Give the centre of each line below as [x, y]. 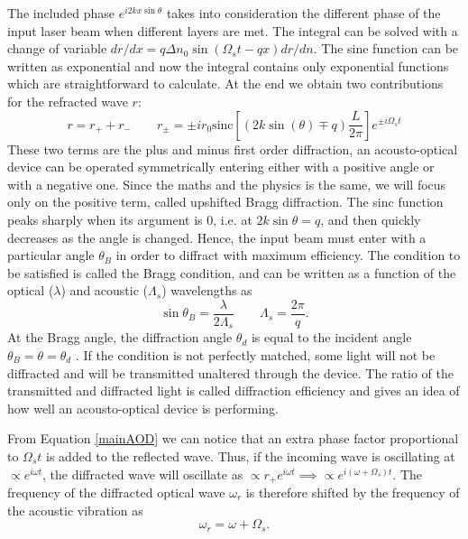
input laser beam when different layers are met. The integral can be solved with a [233, 30]
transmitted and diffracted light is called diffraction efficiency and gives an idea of [234, 390]
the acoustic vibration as [75, 510]
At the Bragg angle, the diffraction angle [120, 337]
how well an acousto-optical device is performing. [143, 408]
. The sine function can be [386, 48]
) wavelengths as [207, 290]
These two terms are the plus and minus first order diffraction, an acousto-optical [233, 149]
